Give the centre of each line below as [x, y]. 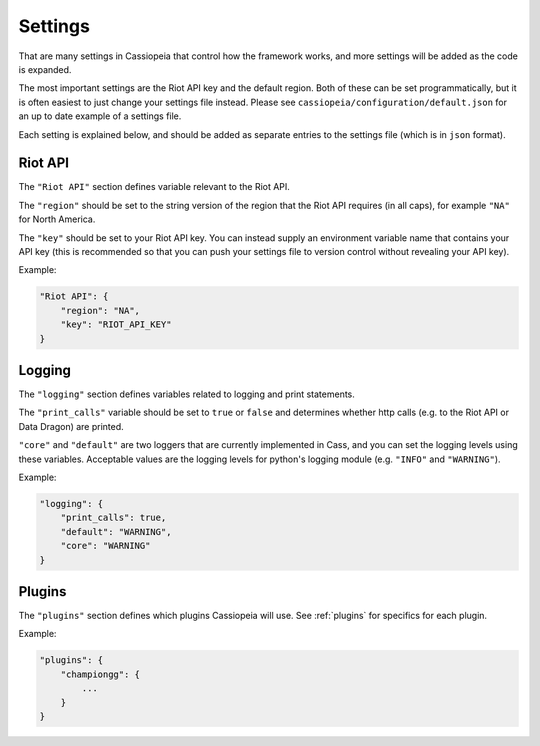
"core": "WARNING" [105, 546]
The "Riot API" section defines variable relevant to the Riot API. [154, 187]
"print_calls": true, [113, 518]
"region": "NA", [100, 310]
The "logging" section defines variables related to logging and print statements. [186, 394]
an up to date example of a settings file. [100, 116]
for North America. [57, 219]
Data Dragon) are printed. [71, 426]
